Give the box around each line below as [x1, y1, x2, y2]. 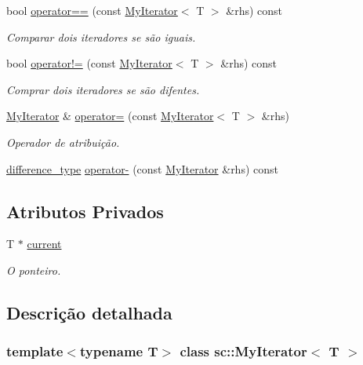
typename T [79, 341, 158, 361]
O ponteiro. [6, 261, 61, 278]
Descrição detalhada [6, 300, 172, 324]
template [6, 341, 64, 361]
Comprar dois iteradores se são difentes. [6, 81, 200, 97]
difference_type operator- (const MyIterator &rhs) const [6, 160, 278, 177]
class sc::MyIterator [180, 341, 307, 361]
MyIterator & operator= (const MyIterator [6, 108, 214, 124]
